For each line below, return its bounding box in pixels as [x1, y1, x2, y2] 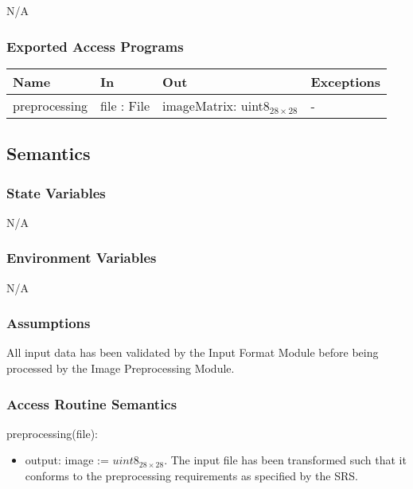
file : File [100, 96, 150, 115]
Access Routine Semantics [6, 393, 177, 413]
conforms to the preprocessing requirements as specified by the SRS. [25, 467, 358, 484]
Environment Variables [6, 248, 157, 268]
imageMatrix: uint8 [162, 96, 270, 115]
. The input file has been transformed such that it [164, 452, 407, 468]
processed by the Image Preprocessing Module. [6, 360, 235, 377]
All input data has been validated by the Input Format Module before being [6, 344, 379, 361]
